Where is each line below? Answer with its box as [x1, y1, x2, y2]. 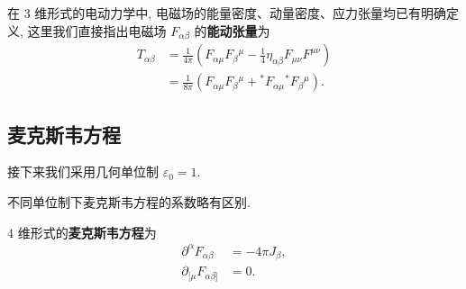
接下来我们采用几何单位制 [7, 162, 159, 181]
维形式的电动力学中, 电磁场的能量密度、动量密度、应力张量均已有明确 [34, 4, 446, 22]
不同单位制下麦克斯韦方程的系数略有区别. [7, 192, 251, 211]
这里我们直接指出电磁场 [27, 21, 167, 40]
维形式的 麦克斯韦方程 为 [17, 222, 157, 241]
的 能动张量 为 [194, 21, 270, 40]
